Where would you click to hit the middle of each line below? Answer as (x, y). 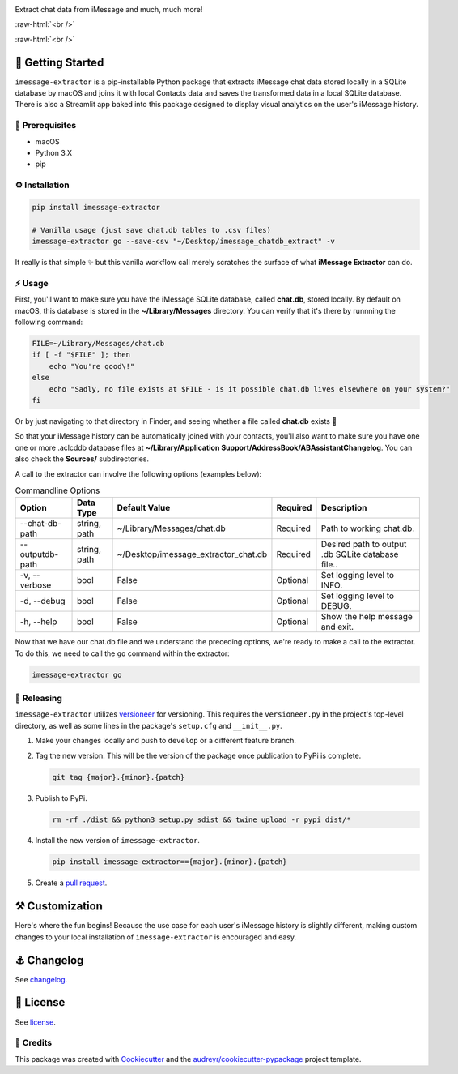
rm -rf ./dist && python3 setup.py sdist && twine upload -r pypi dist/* (201, 819)
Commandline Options (57, 490)
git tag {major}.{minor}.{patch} (119, 777)
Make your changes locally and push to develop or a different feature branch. (166, 741)
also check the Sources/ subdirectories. (82, 459)
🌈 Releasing (38, 698)
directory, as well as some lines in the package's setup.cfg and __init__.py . (148, 725)
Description (344, 508)
